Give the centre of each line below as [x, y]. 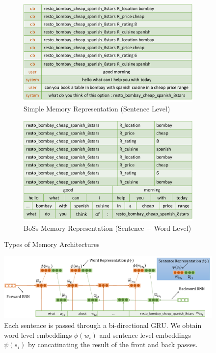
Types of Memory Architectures [52, 244]
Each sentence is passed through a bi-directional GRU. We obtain [103, 325]
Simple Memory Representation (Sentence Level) [97, 109]
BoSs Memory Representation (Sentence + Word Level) [108, 228]
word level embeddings [38, 335]
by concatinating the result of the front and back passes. [113, 344]
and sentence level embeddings [145, 335]
